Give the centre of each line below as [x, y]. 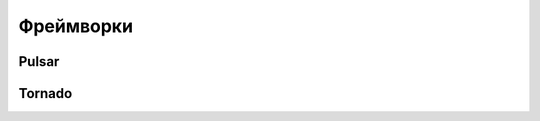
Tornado [45, 93]
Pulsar [39, 61]
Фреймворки [76, 26]
